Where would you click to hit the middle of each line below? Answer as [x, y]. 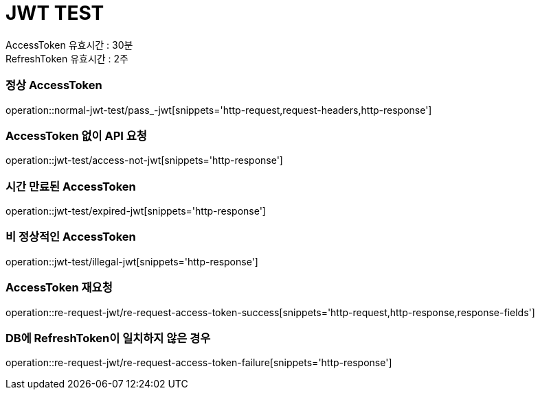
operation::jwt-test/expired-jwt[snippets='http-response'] [136, 211]
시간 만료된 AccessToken [71, 186]
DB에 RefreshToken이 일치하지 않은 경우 [108, 338]
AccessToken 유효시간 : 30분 [69, 45]
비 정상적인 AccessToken [71, 237]
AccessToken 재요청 [59, 288]
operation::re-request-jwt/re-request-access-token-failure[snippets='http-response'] [199, 363]
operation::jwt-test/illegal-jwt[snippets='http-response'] [132, 261]
